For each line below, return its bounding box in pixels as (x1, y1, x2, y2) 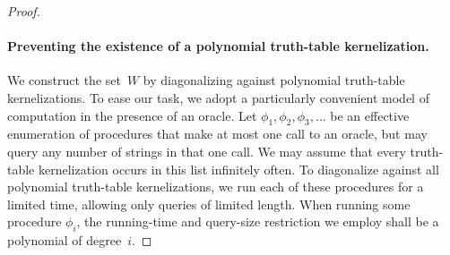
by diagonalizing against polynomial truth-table (143, 71, 405, 89)
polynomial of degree (7, 231, 122, 250)
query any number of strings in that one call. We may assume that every (7, 141, 406, 160)
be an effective (330, 106, 410, 124)
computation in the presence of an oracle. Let (7, 106, 257, 124)
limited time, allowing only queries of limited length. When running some (7, 194, 411, 213)
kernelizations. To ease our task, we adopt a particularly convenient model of (7, 88, 429, 106)
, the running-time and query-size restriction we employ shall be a (76, 212, 439, 231)
